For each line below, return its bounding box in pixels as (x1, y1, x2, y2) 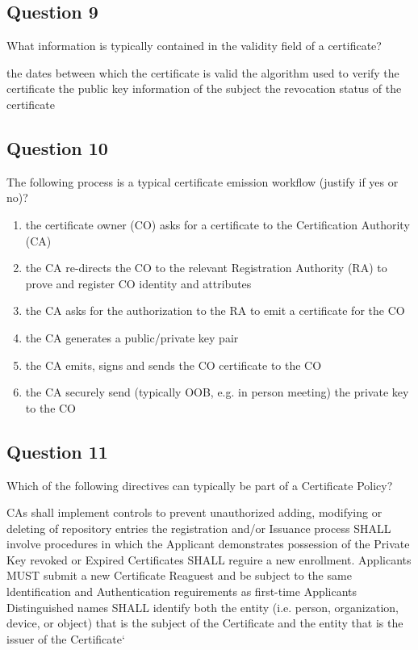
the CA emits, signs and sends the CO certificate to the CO (25, 356, 322, 373)
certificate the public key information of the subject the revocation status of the (6, 80, 402, 97)
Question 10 (6, 135, 108, 160)
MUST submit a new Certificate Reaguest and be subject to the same (6, 567, 352, 584)
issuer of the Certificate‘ (6, 630, 125, 647)
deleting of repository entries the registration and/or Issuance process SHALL (6, 519, 391, 536)
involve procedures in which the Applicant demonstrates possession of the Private (6, 535, 410, 552)
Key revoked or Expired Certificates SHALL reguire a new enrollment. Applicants (6, 551, 412, 568)
